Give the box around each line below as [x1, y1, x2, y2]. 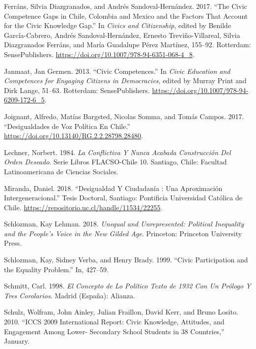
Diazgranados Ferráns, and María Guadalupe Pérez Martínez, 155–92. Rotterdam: [4, 39, 251, 50]
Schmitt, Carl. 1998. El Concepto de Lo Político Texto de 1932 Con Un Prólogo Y [4, 281, 251, 291]
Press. [4, 238, 22, 248]
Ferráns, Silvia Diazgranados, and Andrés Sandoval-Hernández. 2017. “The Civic [4, 1, 247, 11]
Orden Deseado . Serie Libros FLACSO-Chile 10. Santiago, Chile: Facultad [4, 157, 227, 167]
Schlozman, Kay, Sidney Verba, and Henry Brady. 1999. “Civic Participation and [4, 254, 248, 265]
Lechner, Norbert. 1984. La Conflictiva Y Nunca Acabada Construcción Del [4, 147, 231, 157]
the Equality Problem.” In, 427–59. [4, 264, 109, 274]
